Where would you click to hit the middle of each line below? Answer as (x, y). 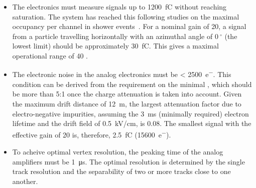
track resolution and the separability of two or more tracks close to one (121, 171)
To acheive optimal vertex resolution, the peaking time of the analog (118, 152)
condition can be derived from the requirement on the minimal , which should (132, 84)
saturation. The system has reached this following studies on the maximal (126, 16)
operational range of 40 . (50, 55)
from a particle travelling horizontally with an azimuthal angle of (112, 36)
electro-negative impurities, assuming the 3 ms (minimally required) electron (131, 113)
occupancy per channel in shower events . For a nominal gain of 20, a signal (129, 26)
